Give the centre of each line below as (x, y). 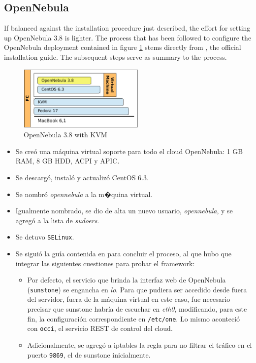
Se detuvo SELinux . (45, 237)
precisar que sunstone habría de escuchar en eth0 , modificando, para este (137, 309)
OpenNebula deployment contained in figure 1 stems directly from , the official (123, 47)
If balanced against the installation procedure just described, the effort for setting (127, 28)
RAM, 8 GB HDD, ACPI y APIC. (67, 161)
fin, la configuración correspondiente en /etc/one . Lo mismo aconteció (134, 318)
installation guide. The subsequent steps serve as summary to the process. (115, 57)
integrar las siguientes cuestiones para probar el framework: (105, 263)
